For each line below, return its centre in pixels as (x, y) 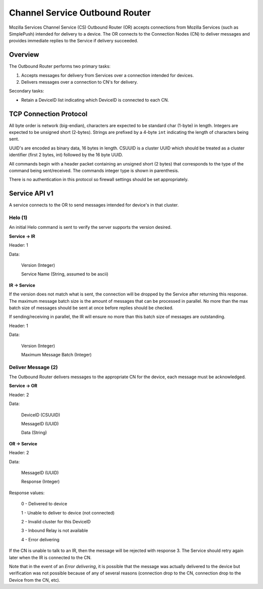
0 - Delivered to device (44, 504)
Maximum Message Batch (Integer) (56, 354)
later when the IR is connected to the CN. (50, 557)
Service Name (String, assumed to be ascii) (65, 274)
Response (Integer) (40, 481)
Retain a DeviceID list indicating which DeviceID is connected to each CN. (95, 100)
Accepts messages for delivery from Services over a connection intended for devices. (108, 75)
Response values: (27, 493)
